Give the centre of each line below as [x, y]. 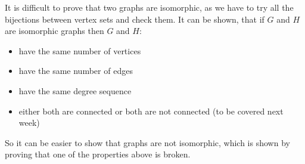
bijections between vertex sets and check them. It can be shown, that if [135, 19]
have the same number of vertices [80, 50]
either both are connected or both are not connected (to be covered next [151, 111]
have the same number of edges [76, 71]
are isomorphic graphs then [55, 31]
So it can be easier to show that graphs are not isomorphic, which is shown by [147, 142]
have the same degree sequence [75, 90]
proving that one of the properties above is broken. [98, 154]
